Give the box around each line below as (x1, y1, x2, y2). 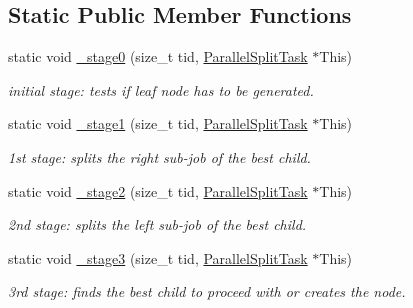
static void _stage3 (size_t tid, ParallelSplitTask (8, 247, 308, 268)
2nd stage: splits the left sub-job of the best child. (8, 214, 307, 235)
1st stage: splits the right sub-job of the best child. (8, 146, 311, 167)
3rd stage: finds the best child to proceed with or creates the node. (8, 281, 406, 302)
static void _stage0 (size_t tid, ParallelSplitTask (8, 46, 308, 67)
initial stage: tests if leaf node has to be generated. (8, 79, 314, 100)
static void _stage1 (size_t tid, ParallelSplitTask (8, 113, 308, 134)
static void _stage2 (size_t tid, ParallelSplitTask (8, 180, 308, 201)
